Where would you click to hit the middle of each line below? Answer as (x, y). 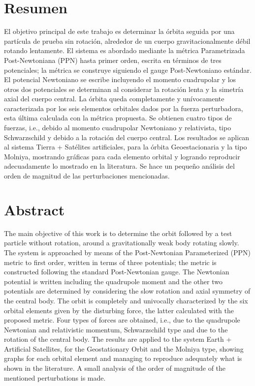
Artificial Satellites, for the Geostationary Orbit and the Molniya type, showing (124, 348)
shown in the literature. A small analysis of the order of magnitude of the (115, 368)
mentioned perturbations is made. (55, 377)
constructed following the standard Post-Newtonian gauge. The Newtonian (117, 272)
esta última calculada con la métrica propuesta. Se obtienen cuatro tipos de (118, 118)
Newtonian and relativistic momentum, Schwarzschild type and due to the (116, 329)
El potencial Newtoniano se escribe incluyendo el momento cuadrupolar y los (120, 79)
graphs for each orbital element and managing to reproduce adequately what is (123, 358)
